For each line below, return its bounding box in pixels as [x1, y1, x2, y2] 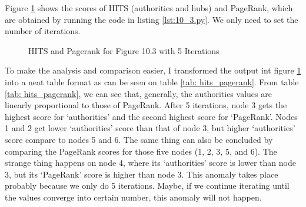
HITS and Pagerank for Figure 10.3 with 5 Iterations [28, 44, 219, 56]
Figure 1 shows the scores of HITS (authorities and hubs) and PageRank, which [5, 2, 293, 14]
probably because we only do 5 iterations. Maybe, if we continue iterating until [5, 179, 290, 192]
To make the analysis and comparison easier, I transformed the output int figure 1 [5, 64, 301, 76]
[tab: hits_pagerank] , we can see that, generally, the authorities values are [5, 87, 272, 99]
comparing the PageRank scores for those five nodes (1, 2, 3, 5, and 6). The [5, 145, 277, 157]
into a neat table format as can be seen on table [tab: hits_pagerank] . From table [5, 75, 299, 88]
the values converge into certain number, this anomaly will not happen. [5, 191, 262, 203]
